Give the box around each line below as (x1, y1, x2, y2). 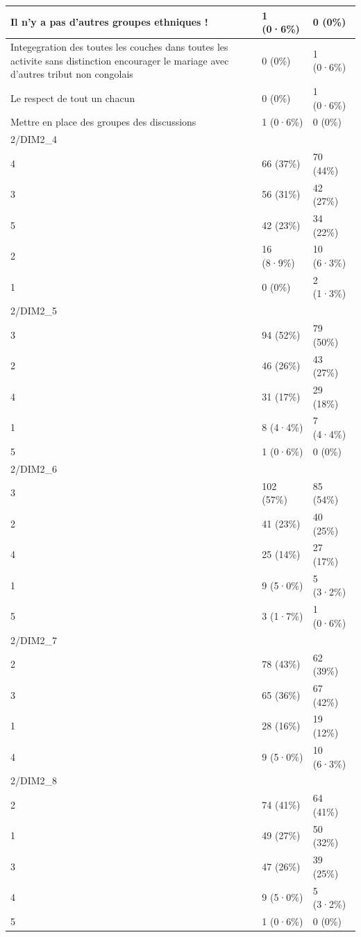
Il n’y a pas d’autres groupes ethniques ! (10, 15, 208, 29)
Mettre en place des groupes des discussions (10, 115, 196, 129)
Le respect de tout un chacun (10, 90, 135, 105)
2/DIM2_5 (10, 303, 58, 318)
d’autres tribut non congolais (10, 67, 133, 81)
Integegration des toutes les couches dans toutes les (10, 39, 228, 53)
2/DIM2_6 (10, 461, 58, 475)
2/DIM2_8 (10, 773, 58, 788)
